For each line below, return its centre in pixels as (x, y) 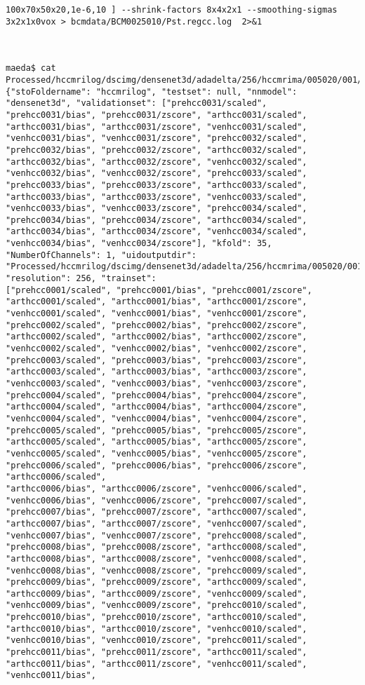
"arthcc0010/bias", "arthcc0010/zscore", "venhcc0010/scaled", (157, 629)
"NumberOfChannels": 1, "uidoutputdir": (101, 255)
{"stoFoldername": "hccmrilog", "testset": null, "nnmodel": (152, 91)
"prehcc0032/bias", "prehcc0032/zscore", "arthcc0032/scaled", (157, 150)
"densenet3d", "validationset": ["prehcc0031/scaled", (137, 103)
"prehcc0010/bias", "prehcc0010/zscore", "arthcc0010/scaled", (157, 617)
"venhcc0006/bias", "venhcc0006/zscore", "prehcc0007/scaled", (157, 500)
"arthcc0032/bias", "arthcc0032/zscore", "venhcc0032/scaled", (157, 162)
